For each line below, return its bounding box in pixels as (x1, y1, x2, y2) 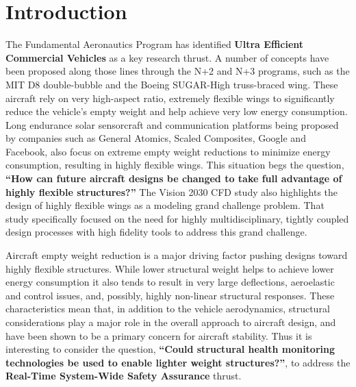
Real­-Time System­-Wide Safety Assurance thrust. (5, 369, 242, 383)
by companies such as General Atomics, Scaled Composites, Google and (5, 131, 306, 145)
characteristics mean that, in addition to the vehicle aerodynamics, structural (5, 301, 330, 316)
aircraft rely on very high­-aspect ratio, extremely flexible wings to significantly (5, 90, 335, 105)
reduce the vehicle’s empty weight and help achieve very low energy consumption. (5, 104, 348, 118)
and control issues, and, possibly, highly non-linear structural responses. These (5, 288, 335, 302)
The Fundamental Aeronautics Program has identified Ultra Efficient (5, 37, 304, 51)
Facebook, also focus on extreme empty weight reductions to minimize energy (5, 144, 331, 158)
